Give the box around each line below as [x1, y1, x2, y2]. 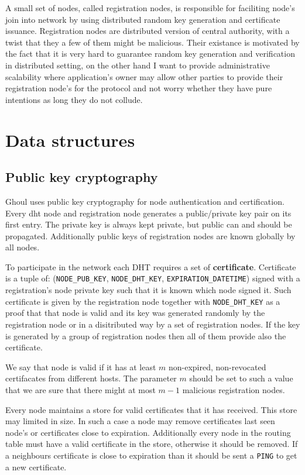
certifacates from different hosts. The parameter [5, 372, 177, 384]
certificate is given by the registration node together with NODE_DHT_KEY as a [5, 295, 280, 307]
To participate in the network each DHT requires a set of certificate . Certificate [5, 260, 296, 273]
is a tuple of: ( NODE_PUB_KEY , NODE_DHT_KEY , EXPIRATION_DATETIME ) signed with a [5, 272, 300, 284]
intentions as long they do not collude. [5, 93, 143, 105]
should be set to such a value [189, 372, 293, 384]
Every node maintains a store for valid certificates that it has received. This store [5, 403, 297, 415]
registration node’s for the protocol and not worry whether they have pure [5, 82, 272, 94]
